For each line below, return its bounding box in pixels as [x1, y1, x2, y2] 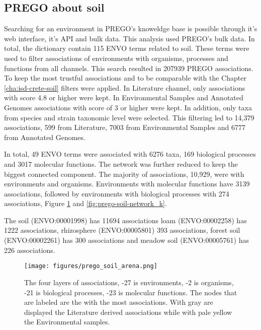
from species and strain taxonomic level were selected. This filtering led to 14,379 [4, 112, 254, 122]
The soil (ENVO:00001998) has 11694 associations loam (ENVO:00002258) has [4, 215, 247, 225]
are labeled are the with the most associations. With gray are [24, 297, 213, 307]
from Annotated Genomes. [4, 131, 85, 142]
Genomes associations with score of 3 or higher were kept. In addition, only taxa [4, 102, 252, 112]
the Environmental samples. [24, 316, 110, 327]
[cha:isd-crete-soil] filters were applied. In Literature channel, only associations [4, 82, 245, 93]
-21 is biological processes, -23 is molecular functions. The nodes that [24, 287, 237, 297]
